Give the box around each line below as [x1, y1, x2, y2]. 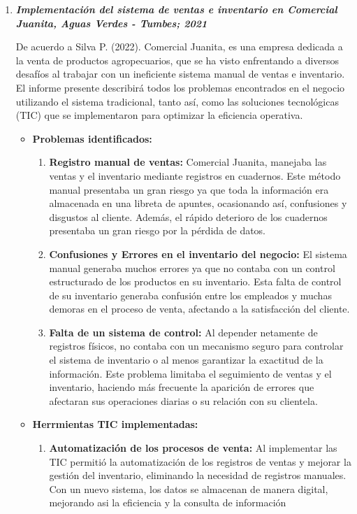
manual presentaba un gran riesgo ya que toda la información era [49, 182, 329, 197]
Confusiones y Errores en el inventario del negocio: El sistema [49, 246, 347, 261]
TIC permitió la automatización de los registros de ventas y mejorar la [49, 454, 351, 469]
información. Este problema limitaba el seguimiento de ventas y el [49, 366, 332, 380]
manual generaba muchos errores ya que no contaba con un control [49, 260, 335, 275]
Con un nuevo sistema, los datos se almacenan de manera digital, [49, 481, 328, 496]
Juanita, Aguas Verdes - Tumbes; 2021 [15, 15, 207, 30]
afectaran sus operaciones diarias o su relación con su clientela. [49, 393, 318, 408]
